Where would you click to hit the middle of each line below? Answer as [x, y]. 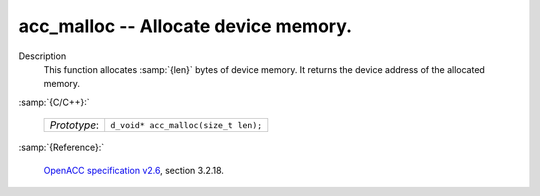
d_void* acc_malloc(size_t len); [186, 125]
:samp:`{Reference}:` [61, 147]
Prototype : [74, 125]
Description [42, 56]
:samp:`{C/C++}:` [54, 102]
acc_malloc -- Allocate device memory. [185, 26]
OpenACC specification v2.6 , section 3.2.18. [134, 170]
